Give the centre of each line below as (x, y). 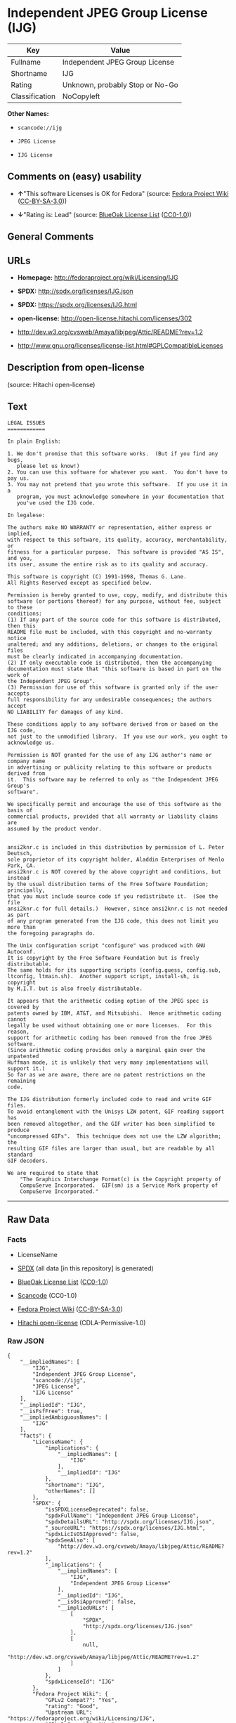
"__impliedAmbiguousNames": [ (64, 1417)
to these (20, 607)
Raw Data (29, 1220)
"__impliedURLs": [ (86, 1608)
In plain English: (34, 441)
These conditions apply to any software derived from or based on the (113, 724)
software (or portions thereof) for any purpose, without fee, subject (114, 601)
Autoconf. (22, 951)
